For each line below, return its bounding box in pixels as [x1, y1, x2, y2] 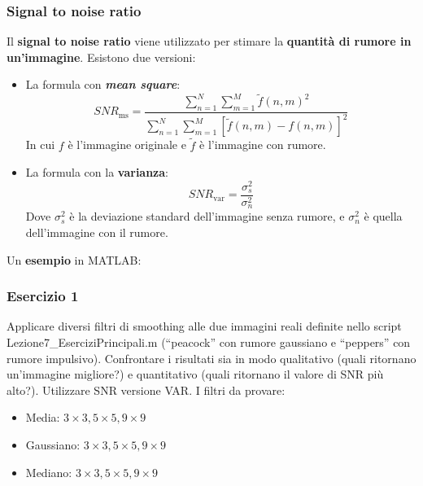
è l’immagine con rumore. [199, 136, 326, 153]
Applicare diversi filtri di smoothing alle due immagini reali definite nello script [7, 317, 402, 335]
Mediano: [25, 463, 72, 480]
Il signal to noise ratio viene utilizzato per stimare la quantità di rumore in [7, 33, 412, 50]
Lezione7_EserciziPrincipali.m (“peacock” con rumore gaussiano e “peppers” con [7, 333, 411, 350]
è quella [364, 208, 403, 225]
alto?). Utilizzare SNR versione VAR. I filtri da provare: [7, 381, 286, 398]
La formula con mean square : [25, 76, 181, 93]
